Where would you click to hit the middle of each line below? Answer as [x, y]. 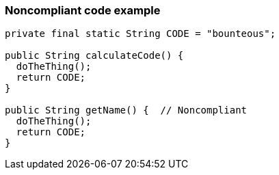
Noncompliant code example [83, 10]
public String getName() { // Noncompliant [126, 110]
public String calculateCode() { [94, 56]
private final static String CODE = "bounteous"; [141, 34]
